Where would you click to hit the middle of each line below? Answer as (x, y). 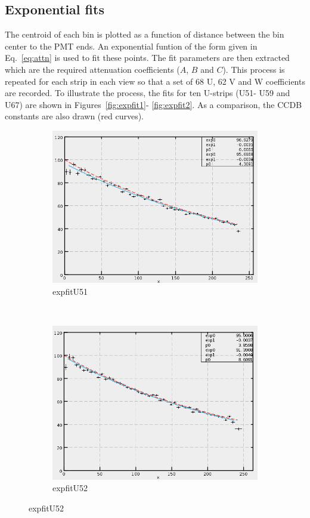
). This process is (254, 69)
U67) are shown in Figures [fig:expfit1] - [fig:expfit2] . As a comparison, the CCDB (154, 104)
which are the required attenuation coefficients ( (92, 69)
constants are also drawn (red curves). (75, 116)
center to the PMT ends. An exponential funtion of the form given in (131, 46)
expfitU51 (70, 291)
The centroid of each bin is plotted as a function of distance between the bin (145, 34)
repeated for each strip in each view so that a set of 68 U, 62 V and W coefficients (155, 81)
